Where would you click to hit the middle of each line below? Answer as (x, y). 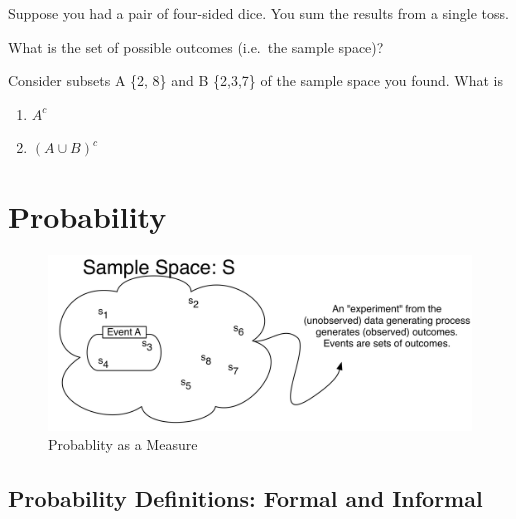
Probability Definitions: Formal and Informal (245, 498)
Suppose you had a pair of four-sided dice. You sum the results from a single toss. (258, 13)
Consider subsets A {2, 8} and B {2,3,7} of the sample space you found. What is (256, 80)
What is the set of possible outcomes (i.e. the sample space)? (196, 46)
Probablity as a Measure (123, 444)
